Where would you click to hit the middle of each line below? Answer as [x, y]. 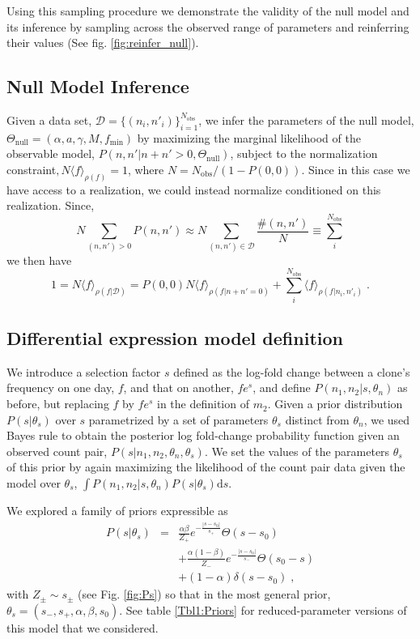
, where [146, 169]
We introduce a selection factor [84, 371]
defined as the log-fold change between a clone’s [292, 371]
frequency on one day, [61, 388]
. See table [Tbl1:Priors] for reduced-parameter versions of [263, 609]
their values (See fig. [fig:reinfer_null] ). [103, 43]
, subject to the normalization [304, 153]
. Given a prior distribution [335, 404]
